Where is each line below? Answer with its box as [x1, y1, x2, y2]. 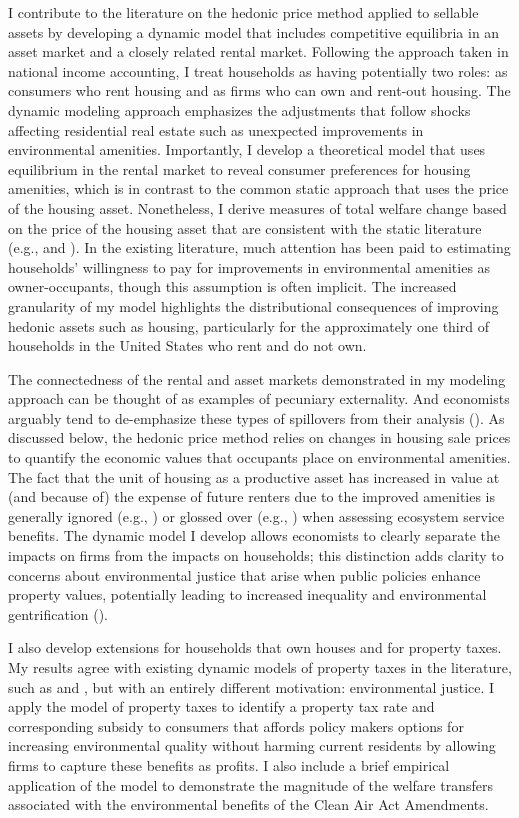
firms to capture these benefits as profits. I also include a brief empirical [8, 754, 450, 775]
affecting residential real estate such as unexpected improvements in [8, 119, 424, 140]
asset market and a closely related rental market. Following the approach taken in [8, 41, 509, 62]
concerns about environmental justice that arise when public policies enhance [8, 564, 481, 585]
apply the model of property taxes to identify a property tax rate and [8, 696, 435, 717]
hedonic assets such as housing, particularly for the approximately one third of [8, 315, 489, 336]
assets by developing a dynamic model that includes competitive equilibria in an [8, 21, 500, 42]
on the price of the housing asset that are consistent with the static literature [8, 217, 482, 238]
